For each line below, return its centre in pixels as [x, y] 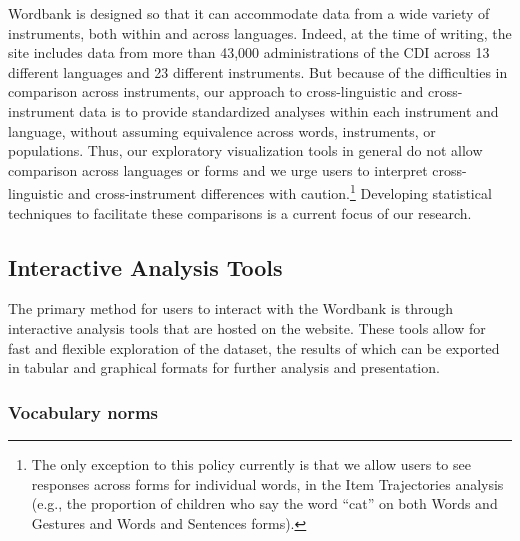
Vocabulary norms [83, 411]
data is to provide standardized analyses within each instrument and [289, 110]
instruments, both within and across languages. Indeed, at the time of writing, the [260, 32]
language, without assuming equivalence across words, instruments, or [222, 130]
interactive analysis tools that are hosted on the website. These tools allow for [247, 327]
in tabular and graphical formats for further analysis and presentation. [224, 367]
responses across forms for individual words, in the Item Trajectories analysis [267, 483]
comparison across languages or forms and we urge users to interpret [218, 169]
